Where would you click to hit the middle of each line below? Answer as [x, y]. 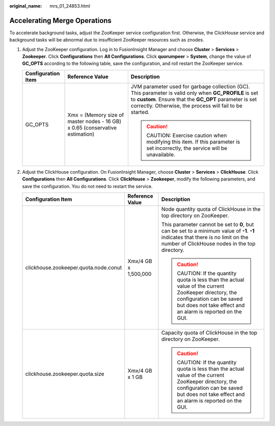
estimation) [81, 134]
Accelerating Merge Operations [61, 20]
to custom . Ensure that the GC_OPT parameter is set [194, 99]
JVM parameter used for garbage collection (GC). [190, 86]
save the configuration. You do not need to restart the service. [87, 186]
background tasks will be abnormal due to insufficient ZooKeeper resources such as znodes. [107, 40]
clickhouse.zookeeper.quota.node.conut [74, 268]
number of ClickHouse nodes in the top [208, 244]
